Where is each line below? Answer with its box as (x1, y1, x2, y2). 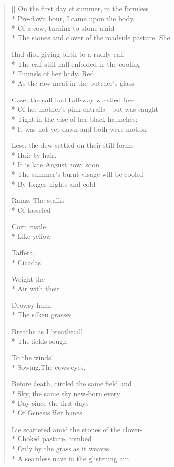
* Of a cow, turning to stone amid (11, 23, 115, 33)
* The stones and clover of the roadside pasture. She (11, 32, 170, 42)
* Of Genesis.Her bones (11, 407, 82, 418)
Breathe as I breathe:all (11, 326, 83, 336)
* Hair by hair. (11, 149, 57, 160)
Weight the (11, 273, 45, 284)
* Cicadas (11, 257, 41, 267)
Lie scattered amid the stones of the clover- (11, 424, 142, 434)
